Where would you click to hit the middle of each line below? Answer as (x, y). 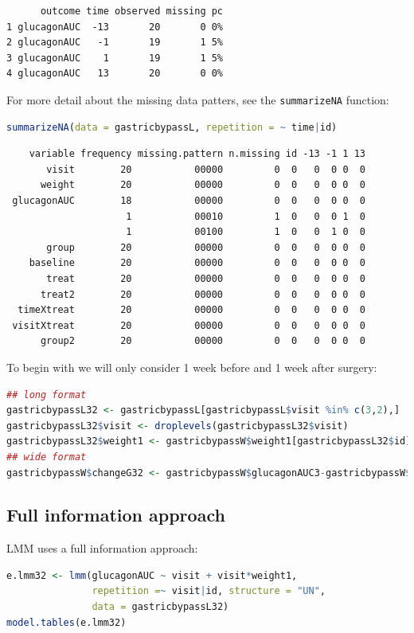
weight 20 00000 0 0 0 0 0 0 (203, 185)
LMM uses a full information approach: (102, 548)
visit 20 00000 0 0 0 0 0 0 (206, 169)
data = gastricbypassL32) (160, 607)
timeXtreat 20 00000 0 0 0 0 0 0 (192, 310)
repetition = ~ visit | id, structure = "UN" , (209, 591)
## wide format (47, 457)
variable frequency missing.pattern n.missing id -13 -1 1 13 (197, 154)
